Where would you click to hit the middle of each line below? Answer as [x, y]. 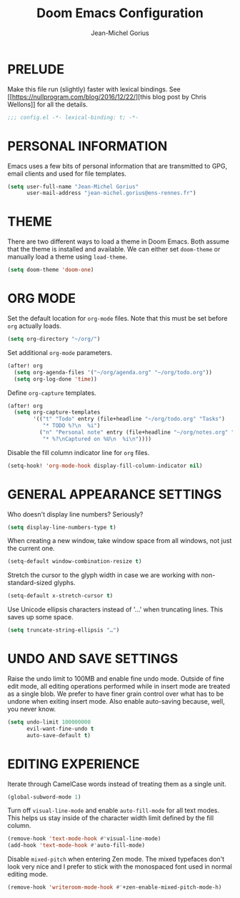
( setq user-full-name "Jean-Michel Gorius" [73, 186]
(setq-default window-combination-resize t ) [75, 562]
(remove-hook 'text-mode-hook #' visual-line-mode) [84, 839]
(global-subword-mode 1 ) [44, 797]
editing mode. [28, 874]
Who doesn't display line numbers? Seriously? [75, 514]
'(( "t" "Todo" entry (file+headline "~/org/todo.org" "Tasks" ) [129, 419]
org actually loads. [35, 326]
